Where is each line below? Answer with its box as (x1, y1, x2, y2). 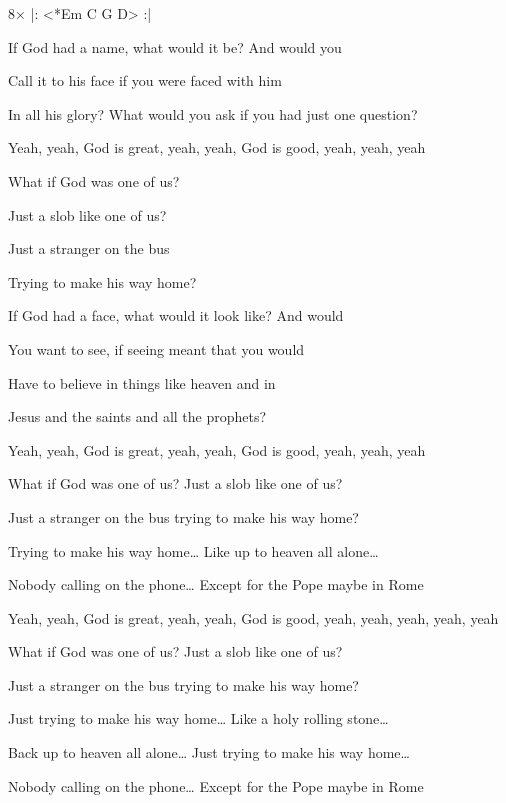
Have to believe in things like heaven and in (8, 372, 276, 393)
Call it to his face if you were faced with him (8, 70, 282, 91)
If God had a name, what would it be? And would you (8, 36, 342, 57)
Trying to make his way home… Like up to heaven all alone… (8, 540, 379, 561)
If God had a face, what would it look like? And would (8, 305, 344, 326)
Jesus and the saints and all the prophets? (8, 406, 267, 427)
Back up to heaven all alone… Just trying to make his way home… (8, 742, 410, 763)
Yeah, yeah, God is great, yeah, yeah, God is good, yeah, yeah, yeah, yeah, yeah (8, 607, 499, 628)
